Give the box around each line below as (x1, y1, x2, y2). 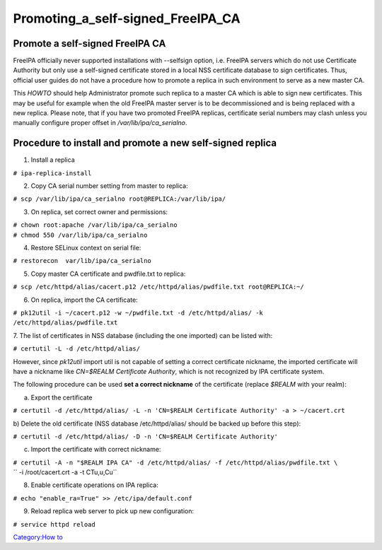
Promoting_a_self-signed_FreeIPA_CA (13, 11, 241, 26)
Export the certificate (30, 393, 93, 402)
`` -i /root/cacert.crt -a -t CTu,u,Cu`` (13, 468, 117, 476)
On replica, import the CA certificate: (30, 296, 138, 304)
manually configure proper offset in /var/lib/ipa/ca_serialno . (13, 119, 187, 127)
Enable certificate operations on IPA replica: (30, 481, 159, 489)
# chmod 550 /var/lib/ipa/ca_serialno (13, 230, 148, 239)
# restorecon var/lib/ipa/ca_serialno (13, 257, 151, 265)
